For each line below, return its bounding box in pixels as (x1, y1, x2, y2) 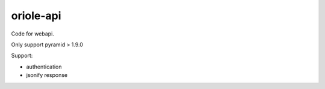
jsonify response (26, 72, 68, 79)
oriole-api (11, 9, 61, 22)
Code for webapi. (11, 30, 54, 37)
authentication (26, 63, 63, 70)
